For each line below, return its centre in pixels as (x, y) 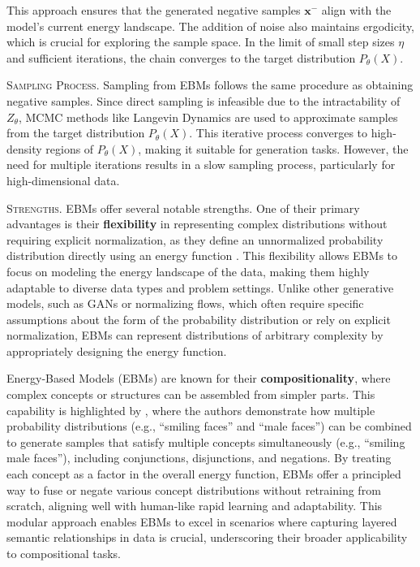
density (24, 148)
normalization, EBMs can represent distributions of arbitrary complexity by (195, 335)
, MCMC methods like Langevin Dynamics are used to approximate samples (208, 117)
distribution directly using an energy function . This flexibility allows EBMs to (202, 255)
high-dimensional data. (63, 180)
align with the (356, 10)
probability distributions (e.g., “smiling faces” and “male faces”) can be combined (209, 426)
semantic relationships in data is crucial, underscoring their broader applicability (207, 537)
